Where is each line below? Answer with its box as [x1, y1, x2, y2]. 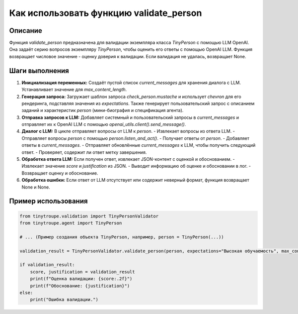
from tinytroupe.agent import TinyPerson [19, 220, 122, 226]
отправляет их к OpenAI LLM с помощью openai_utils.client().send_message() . [21, 121, 186, 127]
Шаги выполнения [9, 66, 69, 75]
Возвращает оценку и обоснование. [21, 170, 98, 176]
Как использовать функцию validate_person [9, 7, 202, 18]
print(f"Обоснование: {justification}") [30, 283, 130, 289]
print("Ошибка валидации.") [30, 297, 99, 303]
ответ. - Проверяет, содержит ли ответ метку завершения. [21, 149, 147, 155]
